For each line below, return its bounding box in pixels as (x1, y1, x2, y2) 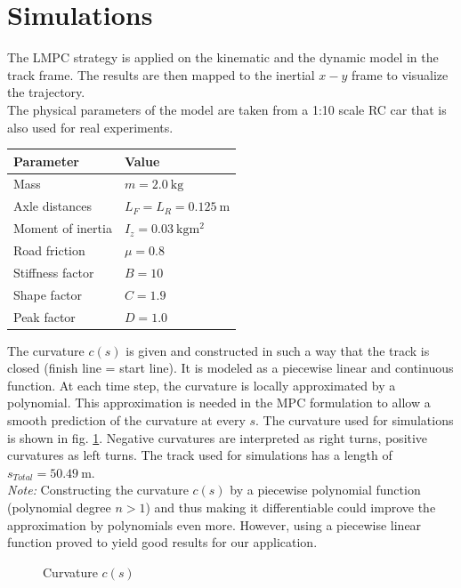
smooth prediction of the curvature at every (7, 410, 246, 429)
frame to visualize (352, 65, 449, 84)
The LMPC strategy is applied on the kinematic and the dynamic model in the (7, 48, 439, 67)
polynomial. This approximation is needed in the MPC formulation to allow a (7, 393, 431, 412)
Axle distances (13, 197, 93, 215)
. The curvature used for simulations (255, 410, 454, 429)
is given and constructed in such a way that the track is (125, 341, 430, 359)
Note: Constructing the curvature (7, 480, 189, 499)
